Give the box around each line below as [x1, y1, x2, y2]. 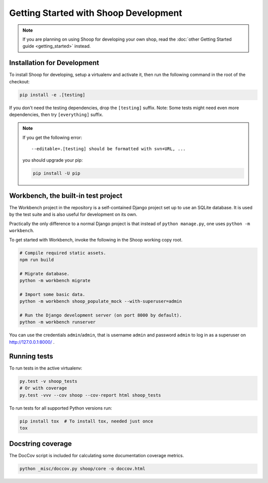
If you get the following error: [22, 134, 82, 140]
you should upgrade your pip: [22, 157, 83, 163]
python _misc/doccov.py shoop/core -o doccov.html [19, 466, 146, 472]
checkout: [9, 78, 30, 84]
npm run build [19, 257, 54, 262]
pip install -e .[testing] [19, 92, 85, 98]
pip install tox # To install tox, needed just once [19, 418, 153, 424]
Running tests [9, 352, 54, 361]
